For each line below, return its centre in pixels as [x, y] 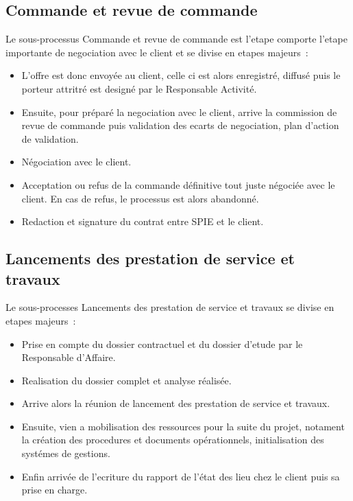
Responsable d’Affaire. [69, 357]
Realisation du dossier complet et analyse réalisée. [126, 380]
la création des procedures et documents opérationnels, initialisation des [173, 440]
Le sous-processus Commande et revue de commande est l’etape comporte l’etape [176, 39]
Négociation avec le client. [76, 162]
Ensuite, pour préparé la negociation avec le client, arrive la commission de [179, 112]
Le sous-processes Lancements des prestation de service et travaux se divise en [170, 307]
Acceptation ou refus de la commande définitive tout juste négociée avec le [178, 184]
